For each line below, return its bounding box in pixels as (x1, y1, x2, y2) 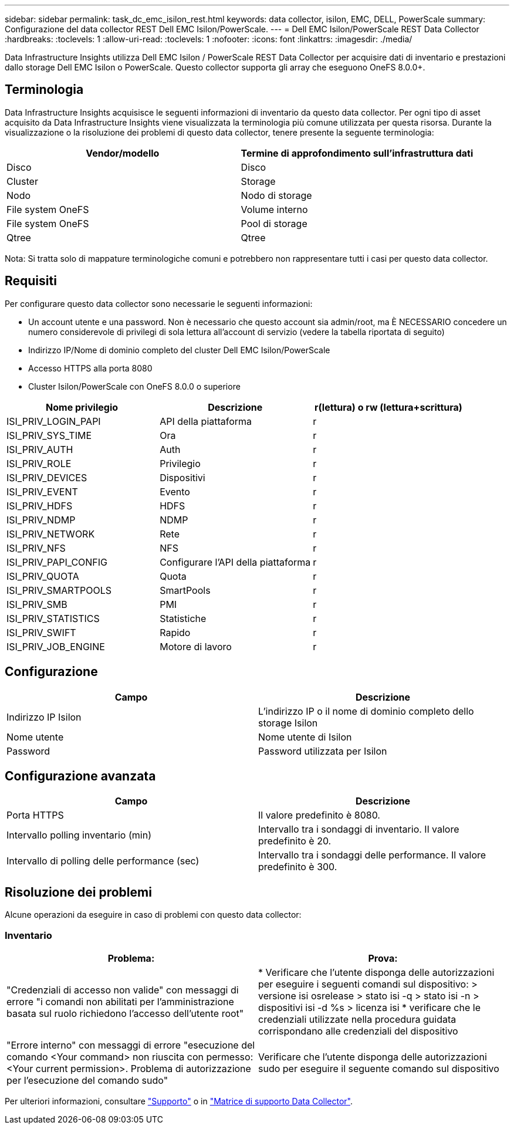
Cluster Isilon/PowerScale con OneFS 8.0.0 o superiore (28, 381, 241, 391)
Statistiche (160, 612, 207, 624)
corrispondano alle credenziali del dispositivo (258, 1025, 458, 1037)
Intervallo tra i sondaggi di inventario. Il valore (258, 823, 459, 836)
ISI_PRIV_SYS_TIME (6, 429, 92, 441)
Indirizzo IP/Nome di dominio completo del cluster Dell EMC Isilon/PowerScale (28, 344, 330, 355)
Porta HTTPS (6, 809, 64, 822)
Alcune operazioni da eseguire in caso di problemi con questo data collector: (5, 910, 302, 920)
